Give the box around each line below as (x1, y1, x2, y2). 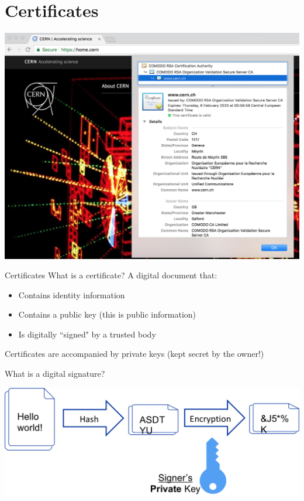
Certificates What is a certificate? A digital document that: (5, 269, 217, 281)
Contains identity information (18, 288, 125, 301)
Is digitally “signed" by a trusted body (18, 328, 156, 340)
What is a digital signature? (5, 367, 105, 380)
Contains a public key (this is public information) (18, 308, 196, 321)
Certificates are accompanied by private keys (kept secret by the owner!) (5, 347, 264, 360)
